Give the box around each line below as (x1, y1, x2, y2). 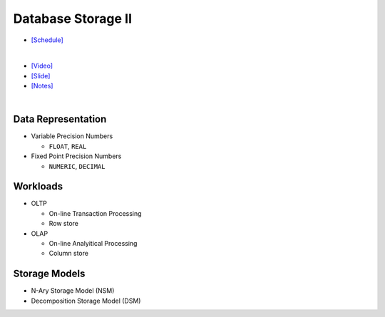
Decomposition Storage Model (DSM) (31, 296, 141, 305)
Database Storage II (13, 11, 132, 26)
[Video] (31, 61, 53, 71)
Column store (48, 249, 89, 258)
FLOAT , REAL (48, 142, 87, 150)
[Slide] (31, 71, 51, 80)
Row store (48, 219, 78, 228)
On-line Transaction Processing (48, 209, 142, 217)
